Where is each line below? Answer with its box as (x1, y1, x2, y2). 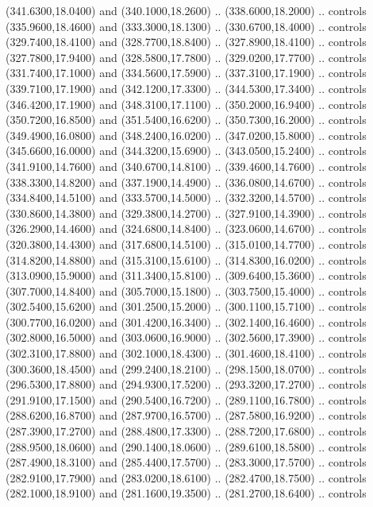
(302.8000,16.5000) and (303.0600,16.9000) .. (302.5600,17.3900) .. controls (6, 329, 367, 346)
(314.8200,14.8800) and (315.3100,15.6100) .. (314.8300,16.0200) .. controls (6, 251, 367, 268)
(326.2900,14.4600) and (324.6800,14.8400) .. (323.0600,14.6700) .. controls (6, 220, 367, 237)
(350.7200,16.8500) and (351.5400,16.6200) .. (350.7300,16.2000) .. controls (6, 111, 367, 128)
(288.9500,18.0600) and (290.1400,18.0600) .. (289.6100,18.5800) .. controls (6, 438, 367, 455)
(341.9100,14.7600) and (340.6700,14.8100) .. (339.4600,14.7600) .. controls (6, 157, 367, 174)
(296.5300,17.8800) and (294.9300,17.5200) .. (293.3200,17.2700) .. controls (6, 376, 367, 393)
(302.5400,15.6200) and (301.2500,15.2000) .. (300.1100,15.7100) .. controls (6, 298, 367, 315)
